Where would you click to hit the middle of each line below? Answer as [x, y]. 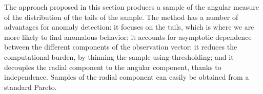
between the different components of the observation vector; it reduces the [121, 47]
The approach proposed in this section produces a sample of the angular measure [131, 7]
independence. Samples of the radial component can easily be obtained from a [127, 77]
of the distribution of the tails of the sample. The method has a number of [121, 17]
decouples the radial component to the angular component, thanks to [113, 67]
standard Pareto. [31, 87]
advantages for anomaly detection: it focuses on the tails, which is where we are [129, 27]
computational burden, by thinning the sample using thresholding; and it [119, 56]
